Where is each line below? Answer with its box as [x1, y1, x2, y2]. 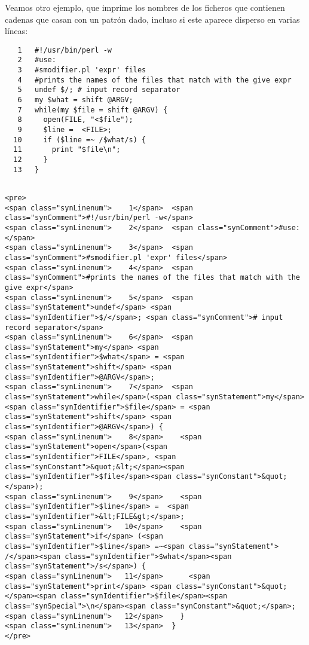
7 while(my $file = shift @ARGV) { [17, 105, 168, 114]
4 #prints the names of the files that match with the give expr [17, 75, 292, 84]
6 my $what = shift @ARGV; [17, 96, 133, 105]
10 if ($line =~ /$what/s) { [13, 135, 146, 144]
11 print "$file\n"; [13, 145, 121, 154]
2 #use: [17, 56, 56, 65]
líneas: [5, 25, 28, 37]
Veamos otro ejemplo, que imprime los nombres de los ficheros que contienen [5, 1, 285, 13]
